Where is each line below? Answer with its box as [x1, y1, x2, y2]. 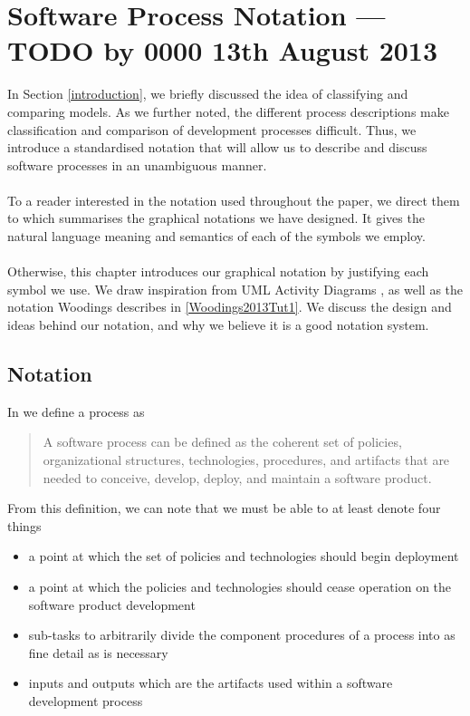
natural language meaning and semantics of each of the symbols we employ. [7, 227, 426, 246]
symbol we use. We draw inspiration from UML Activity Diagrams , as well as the [7, 279, 464, 298]
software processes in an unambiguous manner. [7, 155, 267, 174]
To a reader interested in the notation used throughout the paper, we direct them [7, 190, 460, 209]
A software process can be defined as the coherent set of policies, [43, 432, 402, 451]
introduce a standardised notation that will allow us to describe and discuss [7, 138, 427, 157]
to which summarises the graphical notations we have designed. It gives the [7, 208, 425, 227]
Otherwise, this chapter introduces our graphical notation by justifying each [7, 262, 429, 281]
